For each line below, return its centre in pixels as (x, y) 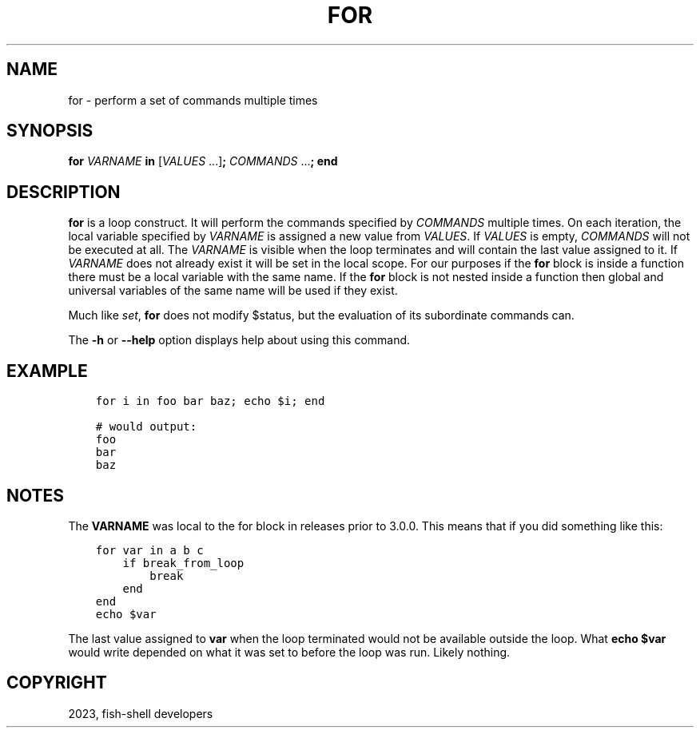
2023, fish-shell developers (141, 713)
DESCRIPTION (64, 192)
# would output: (146, 427)
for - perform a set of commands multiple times (193, 100)
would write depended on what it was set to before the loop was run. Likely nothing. (289, 652)
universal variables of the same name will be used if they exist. (233, 291)
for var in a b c (149, 550)
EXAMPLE (47, 371)
